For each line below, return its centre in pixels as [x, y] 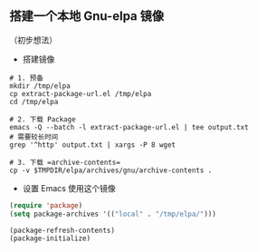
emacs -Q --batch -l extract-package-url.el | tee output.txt [129, 127]
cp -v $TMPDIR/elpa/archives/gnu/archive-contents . [111, 170]
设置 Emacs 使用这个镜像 [69, 188]
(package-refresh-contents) [62, 230]
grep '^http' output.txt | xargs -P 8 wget [93, 145]
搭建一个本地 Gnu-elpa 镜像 [87, 16]
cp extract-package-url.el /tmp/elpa [81, 93]
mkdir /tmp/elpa [40, 86]
